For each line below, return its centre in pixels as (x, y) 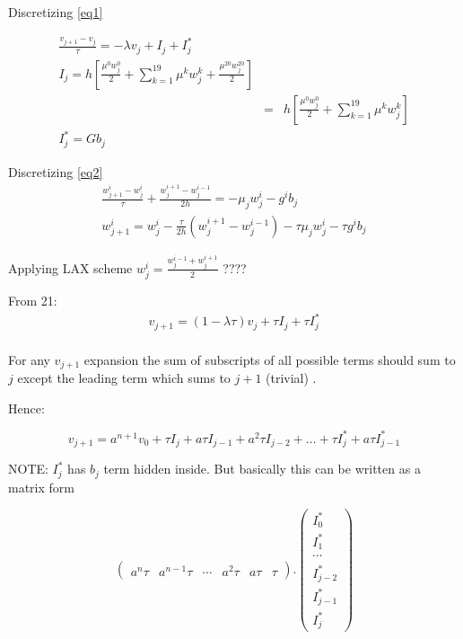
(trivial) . (291, 378)
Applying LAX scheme (70, 267)
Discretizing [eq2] (56, 171)
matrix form (41, 487)
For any (29, 359)
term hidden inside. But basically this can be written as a (262, 469)
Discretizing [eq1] (56, 12)
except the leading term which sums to (124, 378)
